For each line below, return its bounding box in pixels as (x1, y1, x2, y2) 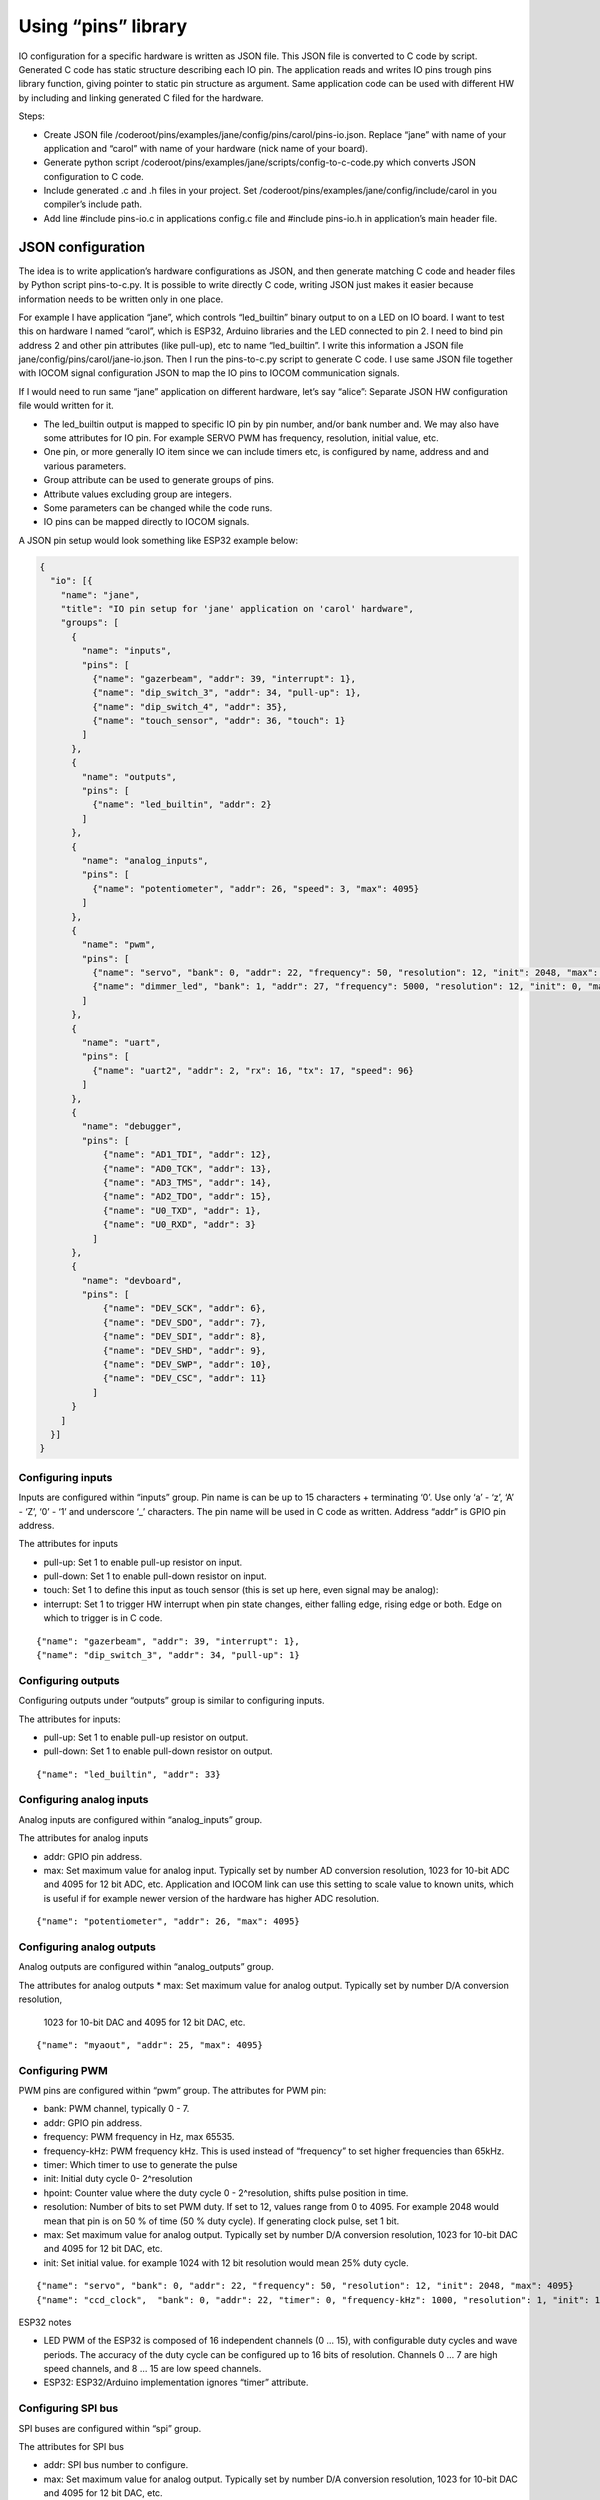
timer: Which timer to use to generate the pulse (43, 2159, 238, 2170)
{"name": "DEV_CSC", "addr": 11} (102, 1373, 267, 1384)
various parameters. (43, 460, 127, 472)
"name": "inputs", (81, 645, 172, 657)
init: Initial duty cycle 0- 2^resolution (43, 2173, 194, 2185)
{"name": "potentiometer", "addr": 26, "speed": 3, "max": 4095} (91, 883, 420, 894)
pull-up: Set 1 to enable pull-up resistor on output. (43, 1731, 249, 1743)
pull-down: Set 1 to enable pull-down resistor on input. (43, 1570, 267, 1582)
